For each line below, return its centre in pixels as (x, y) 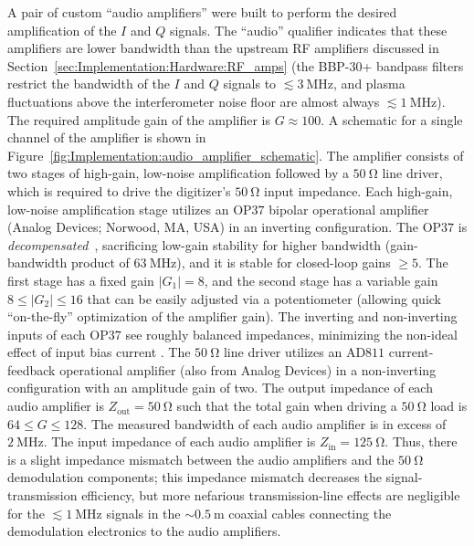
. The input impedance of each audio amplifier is (179, 441)
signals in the (143, 513)
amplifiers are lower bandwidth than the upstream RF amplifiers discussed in (223, 48)
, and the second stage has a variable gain (321, 280)
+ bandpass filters (413, 65)
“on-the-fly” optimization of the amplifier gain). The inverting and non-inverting (232, 316)
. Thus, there (421, 441)
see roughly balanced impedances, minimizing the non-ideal (291, 334)
